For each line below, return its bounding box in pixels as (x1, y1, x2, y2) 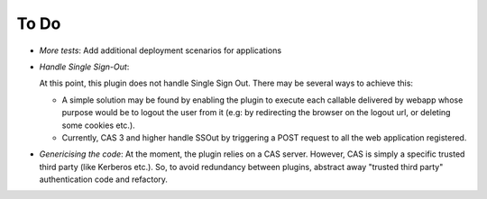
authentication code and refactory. (39, 174, 169, 185)
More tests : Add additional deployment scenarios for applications (39, 45, 282, 56)
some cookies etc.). (61, 120, 135, 131)
